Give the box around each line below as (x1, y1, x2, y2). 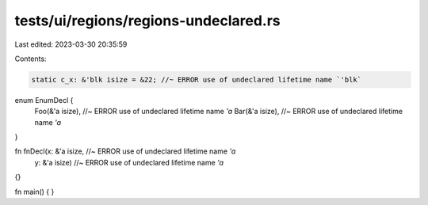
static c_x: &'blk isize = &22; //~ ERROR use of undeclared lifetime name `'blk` (31, 75, 362, 84)
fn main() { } (14, 187, 55, 196)
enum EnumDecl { (14, 95, 74, 104)
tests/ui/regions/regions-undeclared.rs (14, 12, 281, 29)
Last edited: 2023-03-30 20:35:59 (14, 40, 128, 49)
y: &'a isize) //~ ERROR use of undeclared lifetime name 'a (34, 158, 224, 167)
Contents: (14, 54, 47, 63)
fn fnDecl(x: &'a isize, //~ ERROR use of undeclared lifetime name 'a (14, 146, 236, 156)
